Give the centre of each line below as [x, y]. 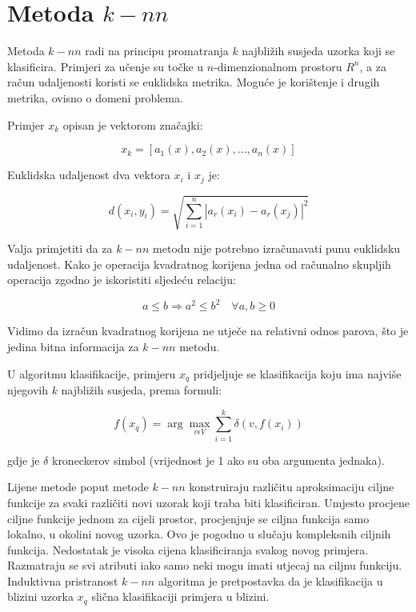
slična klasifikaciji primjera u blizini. [180, 596]
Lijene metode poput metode [78, 487]
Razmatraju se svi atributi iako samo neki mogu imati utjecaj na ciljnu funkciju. [205, 565]
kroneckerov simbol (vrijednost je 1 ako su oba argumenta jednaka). [218, 460]
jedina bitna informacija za [73, 346]
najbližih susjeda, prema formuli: [142, 390]
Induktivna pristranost [63, 580]
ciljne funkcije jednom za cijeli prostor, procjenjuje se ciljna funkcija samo [188, 518]
